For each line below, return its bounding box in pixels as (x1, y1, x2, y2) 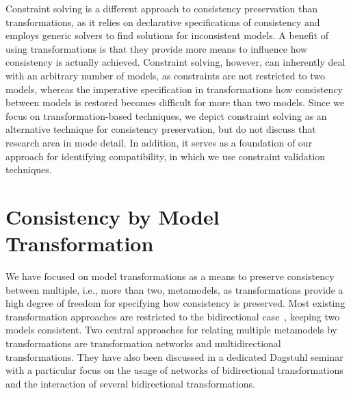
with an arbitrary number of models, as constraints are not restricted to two (5, 68, 325, 82)
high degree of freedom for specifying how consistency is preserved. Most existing (5, 296, 346, 310)
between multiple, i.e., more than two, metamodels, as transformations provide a (5, 282, 343, 296)
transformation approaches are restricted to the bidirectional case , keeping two (5, 309, 340, 323)
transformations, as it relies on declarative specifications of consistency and (5, 14, 320, 29)
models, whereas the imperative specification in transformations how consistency (5, 81, 343, 96)
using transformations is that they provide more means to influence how (5, 41, 308, 55)
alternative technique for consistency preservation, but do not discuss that (5, 122, 316, 136)
